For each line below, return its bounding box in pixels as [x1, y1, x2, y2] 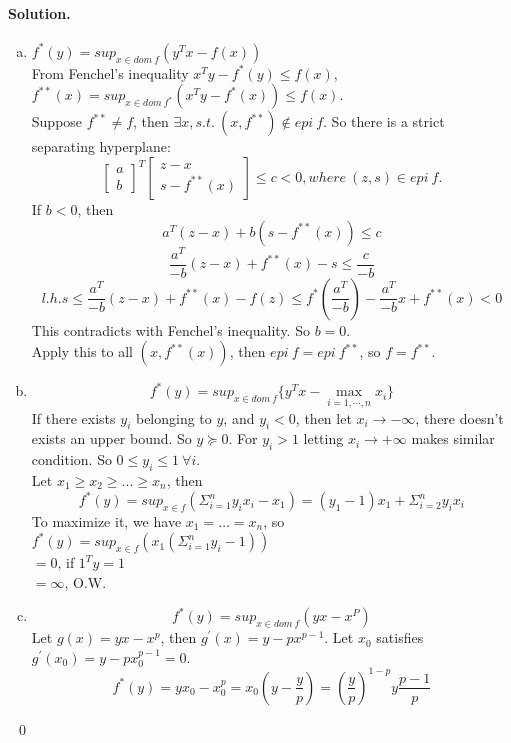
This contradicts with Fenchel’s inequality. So [31, 319, 310, 340]
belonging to [135, 407, 212, 428]
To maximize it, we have [31, 511, 182, 532]
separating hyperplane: [31, 136, 171, 157]
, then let [295, 407, 352, 428]
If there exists [31, 407, 116, 428]
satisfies [376, 627, 424, 648]
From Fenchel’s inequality [31, 62, 189, 83]
